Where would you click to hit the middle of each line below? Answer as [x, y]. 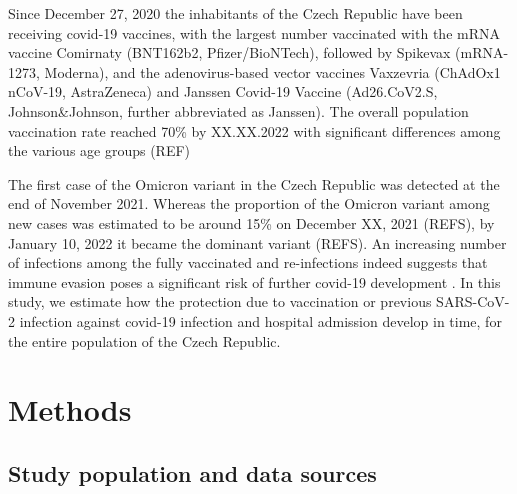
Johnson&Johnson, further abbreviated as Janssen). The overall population [238, 110]
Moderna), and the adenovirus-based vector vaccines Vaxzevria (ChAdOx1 [272, 71]
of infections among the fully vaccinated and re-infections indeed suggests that [248, 262]
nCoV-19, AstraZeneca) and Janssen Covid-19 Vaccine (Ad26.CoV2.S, [223, 91]
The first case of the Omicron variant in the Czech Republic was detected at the [254, 183]
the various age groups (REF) [99, 150]
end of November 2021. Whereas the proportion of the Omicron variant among [249, 203]
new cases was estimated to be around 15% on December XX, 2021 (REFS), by [251, 222]
